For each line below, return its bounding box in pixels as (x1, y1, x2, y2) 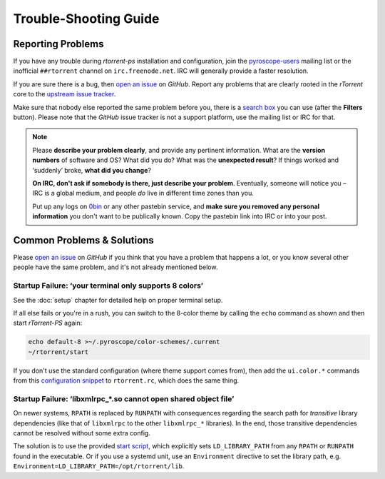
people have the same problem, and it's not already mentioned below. (13, 263, 218, 271)
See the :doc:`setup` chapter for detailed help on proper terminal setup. (13, 296, 223, 304)
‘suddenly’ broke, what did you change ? (32, 166, 151, 174)
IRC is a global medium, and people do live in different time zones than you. (32, 189, 255, 198)
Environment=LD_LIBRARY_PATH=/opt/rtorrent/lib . (13, 462, 185, 470)
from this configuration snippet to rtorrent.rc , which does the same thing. (13, 376, 240, 385)
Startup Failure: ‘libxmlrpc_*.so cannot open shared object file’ (13, 393, 235, 403)
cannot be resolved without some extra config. (13, 429, 151, 438)
